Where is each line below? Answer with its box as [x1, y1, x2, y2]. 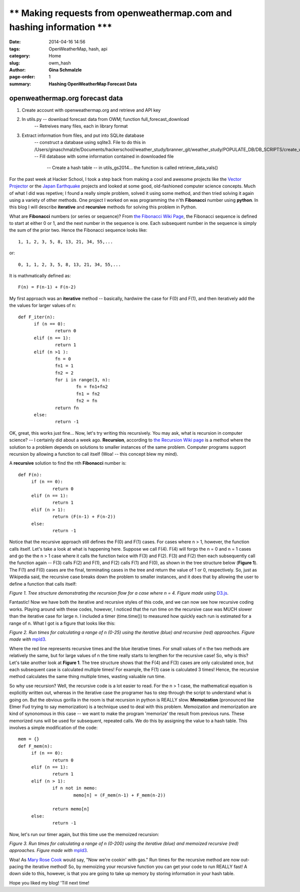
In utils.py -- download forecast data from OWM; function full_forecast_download [21, 116, 189, 122]
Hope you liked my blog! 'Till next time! [9, 880, 89, 886]
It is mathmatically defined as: [9, 273, 71, 279]
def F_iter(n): [18, 314, 55, 320]
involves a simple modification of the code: [9, 725, 98, 731]
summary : [9, 80, 31, 87]
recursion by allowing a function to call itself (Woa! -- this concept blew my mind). [9, 451, 178, 457]
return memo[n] [52, 806, 89, 812]
